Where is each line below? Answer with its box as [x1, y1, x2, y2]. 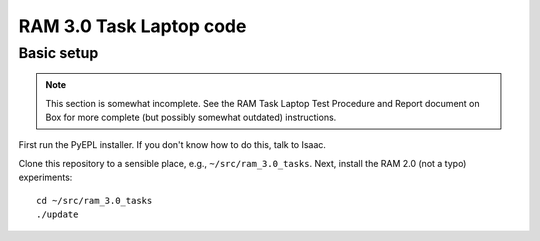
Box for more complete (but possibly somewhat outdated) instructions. [45, 111, 337, 123]
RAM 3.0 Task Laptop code [18, 15, 247, 37]
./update [36, 208, 79, 220]
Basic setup [18, 44, 99, 62]
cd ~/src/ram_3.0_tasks [36, 195, 153, 206]
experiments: [18, 171, 73, 184]
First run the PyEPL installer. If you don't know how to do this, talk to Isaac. [18, 139, 327, 151]
